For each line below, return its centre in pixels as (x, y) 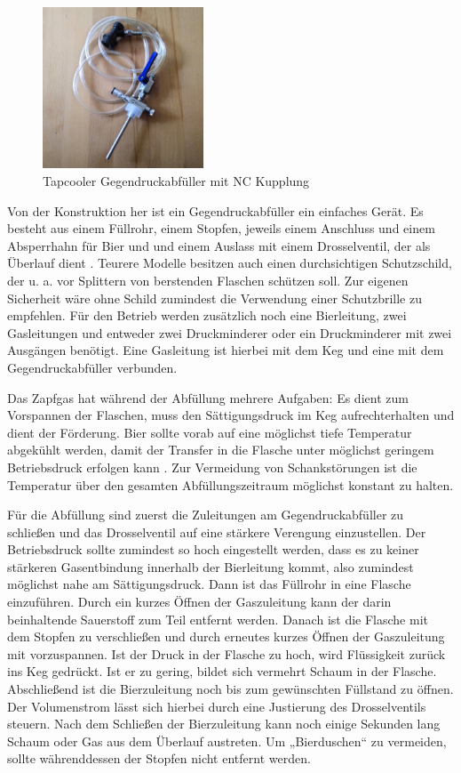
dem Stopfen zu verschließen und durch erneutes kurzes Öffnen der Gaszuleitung (226, 636)
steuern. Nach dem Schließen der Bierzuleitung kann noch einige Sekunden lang (224, 724)
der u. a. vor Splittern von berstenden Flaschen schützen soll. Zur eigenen (208, 280)
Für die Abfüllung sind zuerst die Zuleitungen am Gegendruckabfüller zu (206, 515)
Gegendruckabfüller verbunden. (92, 367)
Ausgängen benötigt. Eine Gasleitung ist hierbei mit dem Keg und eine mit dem (226, 350)
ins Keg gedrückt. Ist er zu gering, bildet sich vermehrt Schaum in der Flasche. (222, 671)
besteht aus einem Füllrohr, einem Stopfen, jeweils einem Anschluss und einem (221, 228)
